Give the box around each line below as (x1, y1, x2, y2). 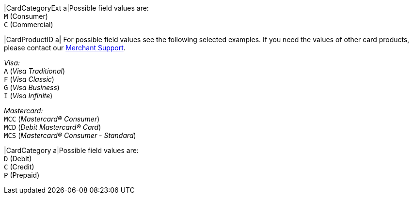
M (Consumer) (4, 12, 48, 20)
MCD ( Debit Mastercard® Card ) (4, 123, 101, 131)
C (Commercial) (4, 20, 53, 29)
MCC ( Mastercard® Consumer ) (4, 115, 100, 123)
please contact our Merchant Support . (4, 44, 126, 52)
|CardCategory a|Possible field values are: (4, 146, 139, 154)
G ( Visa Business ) (4, 83, 60, 91)
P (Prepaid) (4, 171, 40, 179)
